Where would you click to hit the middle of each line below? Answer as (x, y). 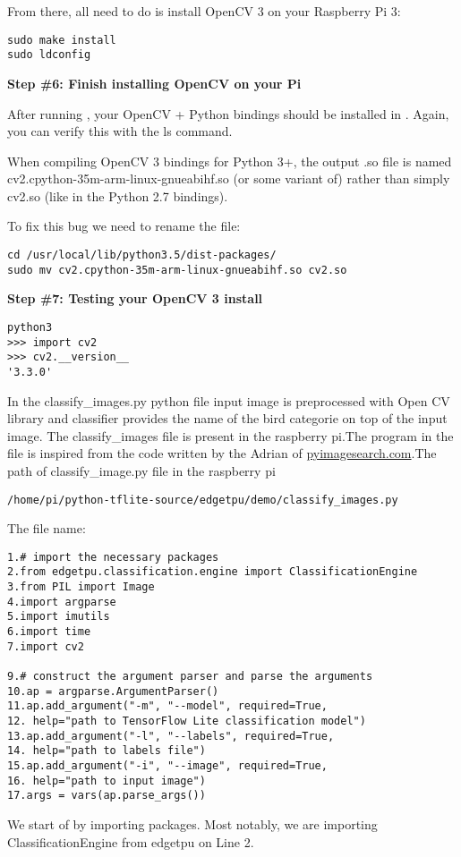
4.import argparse (62, 602)
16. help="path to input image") (107, 781)
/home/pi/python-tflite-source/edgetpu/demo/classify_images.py (203, 500)
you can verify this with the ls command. (120, 131)
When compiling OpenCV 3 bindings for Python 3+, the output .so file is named (230, 161)
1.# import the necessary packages (113, 557)
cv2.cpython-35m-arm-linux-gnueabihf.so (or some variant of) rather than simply (229, 178)
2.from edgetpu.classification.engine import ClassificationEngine (213, 572)
